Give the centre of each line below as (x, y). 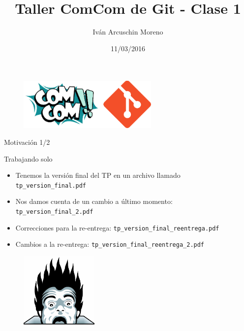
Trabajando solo (28, 158)
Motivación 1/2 (27, 142)
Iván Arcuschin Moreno (128, 32)
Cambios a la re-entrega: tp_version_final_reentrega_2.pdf (110, 244)
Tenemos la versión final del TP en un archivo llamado (98, 175)
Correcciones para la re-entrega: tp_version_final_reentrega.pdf (117, 227)
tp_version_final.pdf (51, 185)
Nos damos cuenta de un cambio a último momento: (94, 201)
